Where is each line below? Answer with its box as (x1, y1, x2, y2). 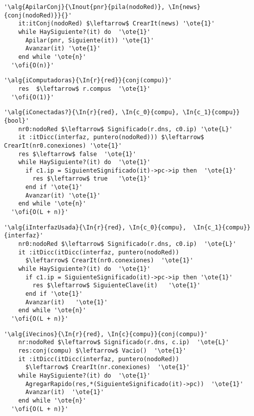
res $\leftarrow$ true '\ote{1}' (32, 175, 151, 183)
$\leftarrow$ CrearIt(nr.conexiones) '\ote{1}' (25, 364, 190, 371)
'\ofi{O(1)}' (11, 93, 54, 101)
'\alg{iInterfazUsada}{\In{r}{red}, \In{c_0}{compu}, (4, 223, 187, 231)
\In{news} (168, 3, 201, 10)
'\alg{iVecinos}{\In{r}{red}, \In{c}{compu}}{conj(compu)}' (4, 330, 208, 338)
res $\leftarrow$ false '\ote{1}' (18, 150, 136, 158)
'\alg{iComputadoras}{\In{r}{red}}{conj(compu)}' (4, 77, 172, 84)
